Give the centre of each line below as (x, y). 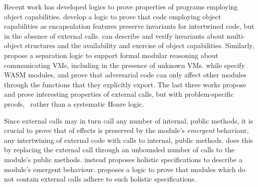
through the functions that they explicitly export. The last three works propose (125, 84)
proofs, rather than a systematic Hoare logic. (74, 103)
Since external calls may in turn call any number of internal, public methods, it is (129, 120)
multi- (236, 35)
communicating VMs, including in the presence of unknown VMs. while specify (125, 65)
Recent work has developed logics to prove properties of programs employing (121, 6)
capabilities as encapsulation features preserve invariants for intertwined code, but (129, 26)
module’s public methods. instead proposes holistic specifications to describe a (123, 159)
